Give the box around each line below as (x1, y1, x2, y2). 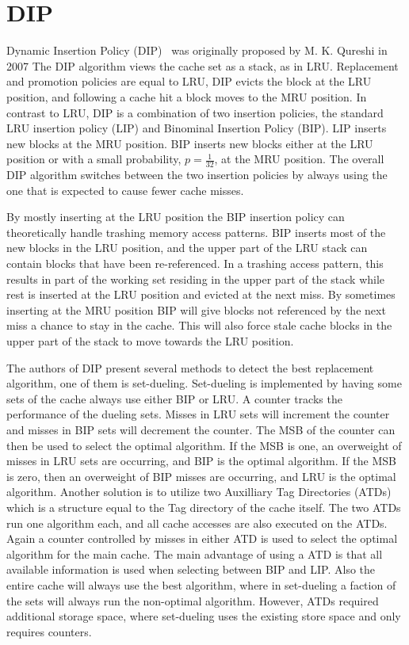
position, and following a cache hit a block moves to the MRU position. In (6, 88, 367, 105)
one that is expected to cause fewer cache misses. (6, 181, 244, 198)
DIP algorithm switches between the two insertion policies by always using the (6, 166, 388, 183)
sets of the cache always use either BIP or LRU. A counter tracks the (6, 390, 342, 406)
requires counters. (6, 623, 92, 639)
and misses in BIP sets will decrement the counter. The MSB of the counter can (6, 422, 396, 438)
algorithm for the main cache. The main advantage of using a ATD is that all (6, 545, 383, 562)
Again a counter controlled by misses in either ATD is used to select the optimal (6, 530, 398, 547)
